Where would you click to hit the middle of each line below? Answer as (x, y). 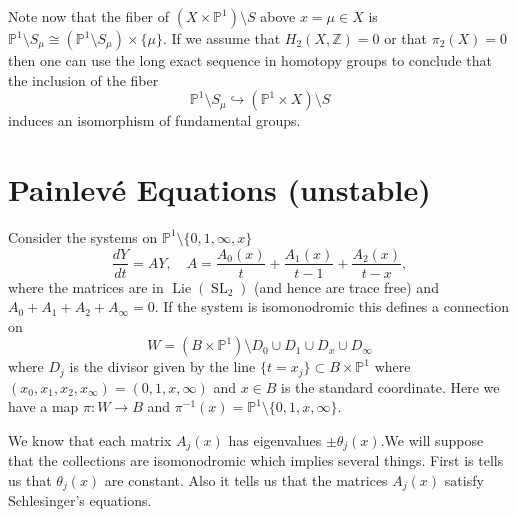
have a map (43, 406)
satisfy (464, 480)
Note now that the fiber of (89, 16)
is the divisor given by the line (162, 366)
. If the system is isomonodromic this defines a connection (332, 306)
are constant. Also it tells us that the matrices (246, 480)
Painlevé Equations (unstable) (219, 188)
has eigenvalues (275, 439)
